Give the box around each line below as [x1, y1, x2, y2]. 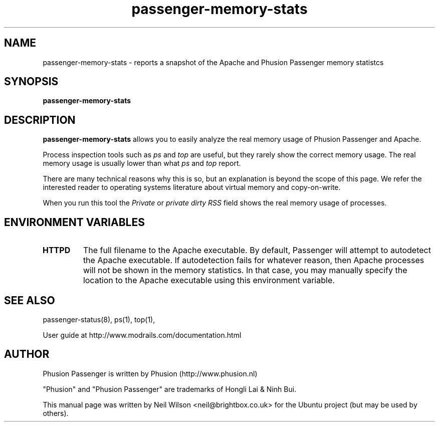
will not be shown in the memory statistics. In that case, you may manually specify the [83, 265, 407, 276]
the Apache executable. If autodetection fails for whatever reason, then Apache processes [83, 255, 424, 266]
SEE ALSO [4, 294, 55, 307]
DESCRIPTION [4, 113, 76, 126]
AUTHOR [4, 348, 50, 361]
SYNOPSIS [4, 75, 59, 88]
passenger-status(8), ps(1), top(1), [43, 315, 155, 324]
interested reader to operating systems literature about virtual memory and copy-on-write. [43, 183, 341, 192]
